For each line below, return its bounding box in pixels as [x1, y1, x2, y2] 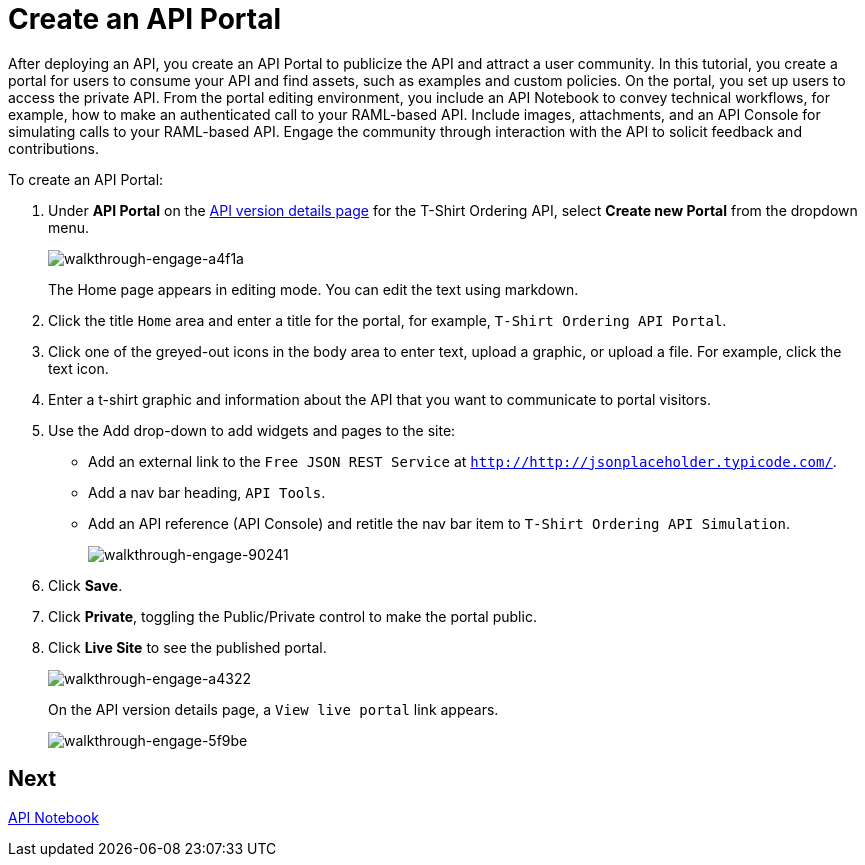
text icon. [48, 359, 109, 377]
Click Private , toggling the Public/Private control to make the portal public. [48, 607, 537, 625]
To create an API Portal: [8, 170, 164, 188]
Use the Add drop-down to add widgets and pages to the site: [48, 421, 456, 439]
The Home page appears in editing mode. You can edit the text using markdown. [48, 280, 579, 298]
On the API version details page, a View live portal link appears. [48, 700, 499, 718]
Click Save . [48, 576, 123, 594]
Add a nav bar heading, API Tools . [88, 483, 326, 501]
